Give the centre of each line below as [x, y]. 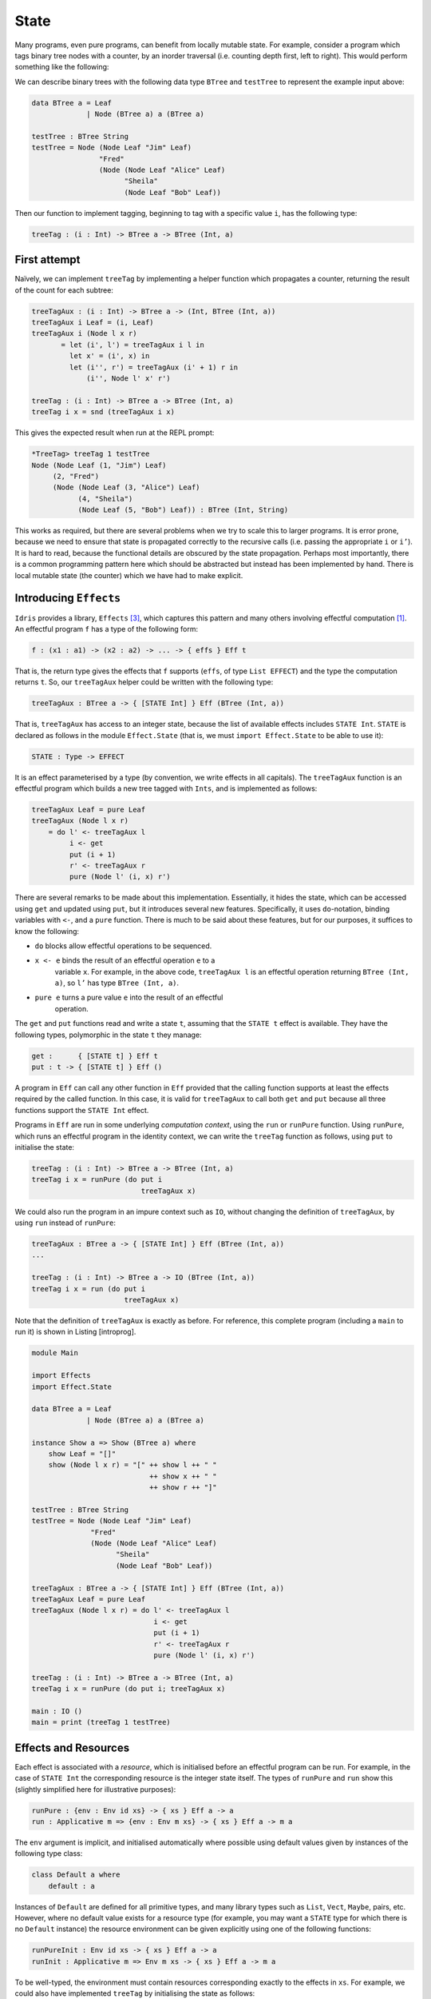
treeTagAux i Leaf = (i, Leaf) [93, 323]
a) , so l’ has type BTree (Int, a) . [117, 983]
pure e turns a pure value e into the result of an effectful [129, 998]
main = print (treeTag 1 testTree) [101, 1722]
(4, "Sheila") [105, 499]
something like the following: [62, 67]
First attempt [47, 260]
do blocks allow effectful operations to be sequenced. [123, 946]
